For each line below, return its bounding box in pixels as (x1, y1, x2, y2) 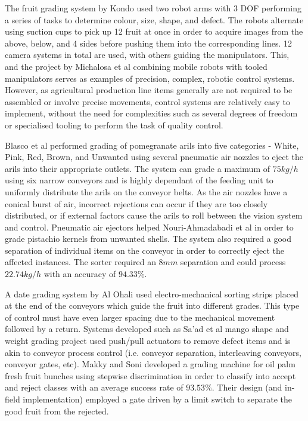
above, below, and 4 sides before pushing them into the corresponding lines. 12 (5, 36, 292, 49)
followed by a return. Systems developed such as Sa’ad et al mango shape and (5, 322, 289, 335)
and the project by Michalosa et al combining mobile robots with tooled (5, 60, 267, 72)
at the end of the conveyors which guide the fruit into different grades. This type (5, 299, 300, 312)
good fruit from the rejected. (5, 404, 109, 417)
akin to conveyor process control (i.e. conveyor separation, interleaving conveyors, (5, 346, 301, 358)
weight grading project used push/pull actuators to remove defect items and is (5, 334, 291, 347)
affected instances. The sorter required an (5, 256, 156, 268)
